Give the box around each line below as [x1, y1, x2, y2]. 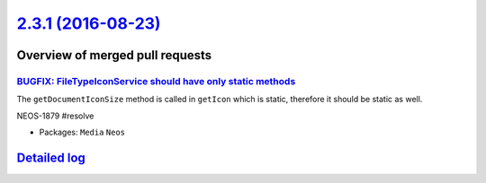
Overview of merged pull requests [16, 48, 212, 63]
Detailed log [16, 150, 85, 165]
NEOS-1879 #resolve [16, 110, 94, 121]
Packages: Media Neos [39, 126, 126, 138]
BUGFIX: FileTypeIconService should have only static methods [16, 74, 296, 87]
